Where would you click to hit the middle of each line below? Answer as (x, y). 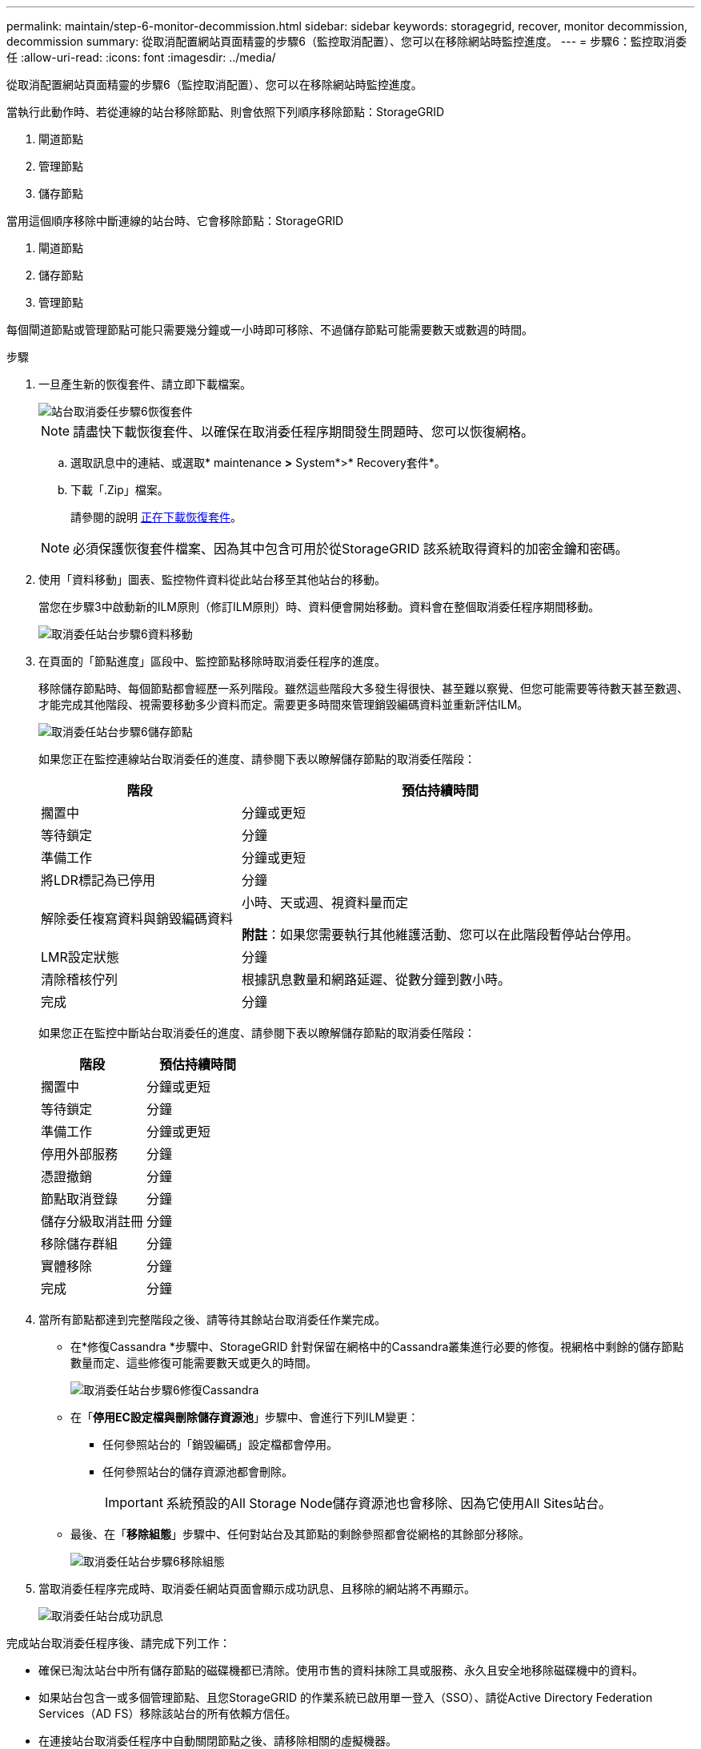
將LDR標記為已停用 (98, 880)
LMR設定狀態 (80, 957)
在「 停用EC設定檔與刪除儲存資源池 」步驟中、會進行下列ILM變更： (245, 1417)
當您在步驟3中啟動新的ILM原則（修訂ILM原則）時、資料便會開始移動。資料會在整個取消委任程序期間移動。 (319, 607)
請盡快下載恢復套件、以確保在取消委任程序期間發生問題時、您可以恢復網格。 (304, 432)
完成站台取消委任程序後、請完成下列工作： (118, 1643)
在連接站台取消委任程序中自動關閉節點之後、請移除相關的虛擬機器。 (218, 1741)
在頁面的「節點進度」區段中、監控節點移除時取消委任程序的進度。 (212, 661)
